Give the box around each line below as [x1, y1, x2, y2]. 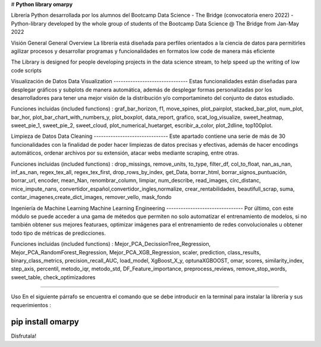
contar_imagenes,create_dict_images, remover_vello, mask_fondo [11, 194, 172, 201]
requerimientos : [11, 301, 52, 308]
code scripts [11, 67, 42, 74]
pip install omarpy [11, 317, 80, 327]
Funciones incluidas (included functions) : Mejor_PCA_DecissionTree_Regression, [11, 241, 211, 248]
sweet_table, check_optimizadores [11, 273, 96, 280]
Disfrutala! [11, 333, 37, 340]
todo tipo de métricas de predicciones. [11, 229, 106, 236]
